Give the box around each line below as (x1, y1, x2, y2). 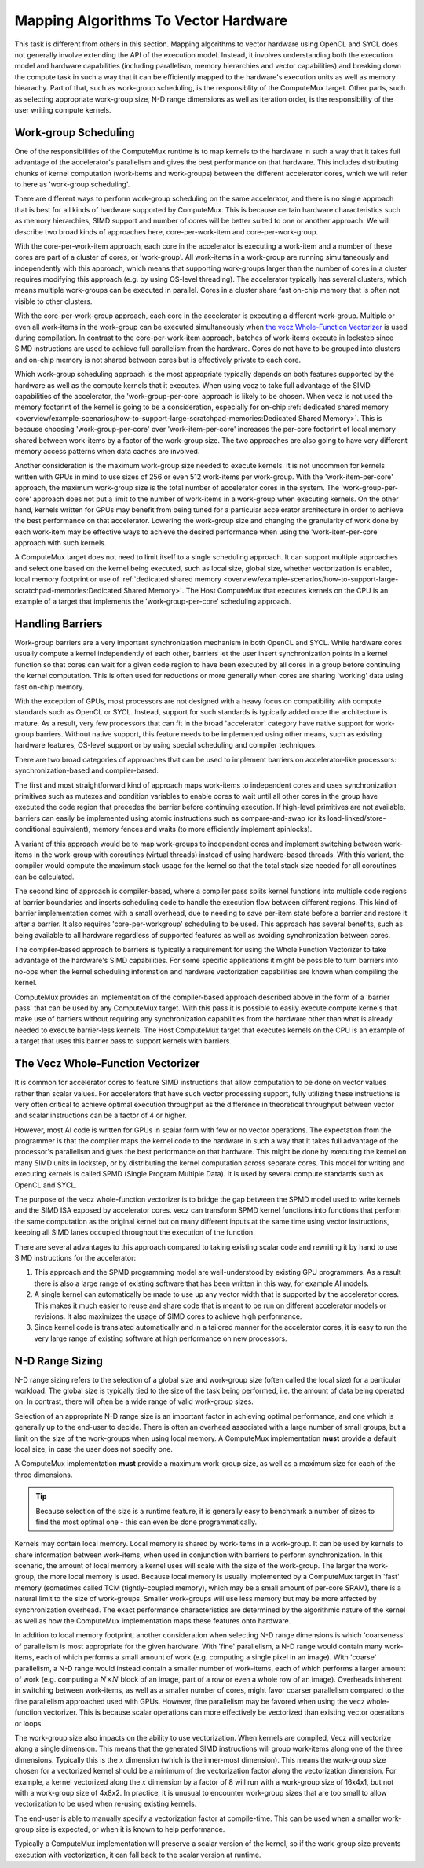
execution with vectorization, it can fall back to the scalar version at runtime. (14, 1850, 261, 1859)
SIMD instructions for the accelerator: (14, 1253, 137, 1262)
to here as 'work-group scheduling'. (14, 179, 130, 189)
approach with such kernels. (14, 538, 107, 548)
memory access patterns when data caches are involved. (14, 446, 200, 456)
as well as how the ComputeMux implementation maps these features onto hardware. (14, 1616, 291, 1626)
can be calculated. (14, 872, 75, 881)
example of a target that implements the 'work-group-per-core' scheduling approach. (14, 596, 291, 606)
